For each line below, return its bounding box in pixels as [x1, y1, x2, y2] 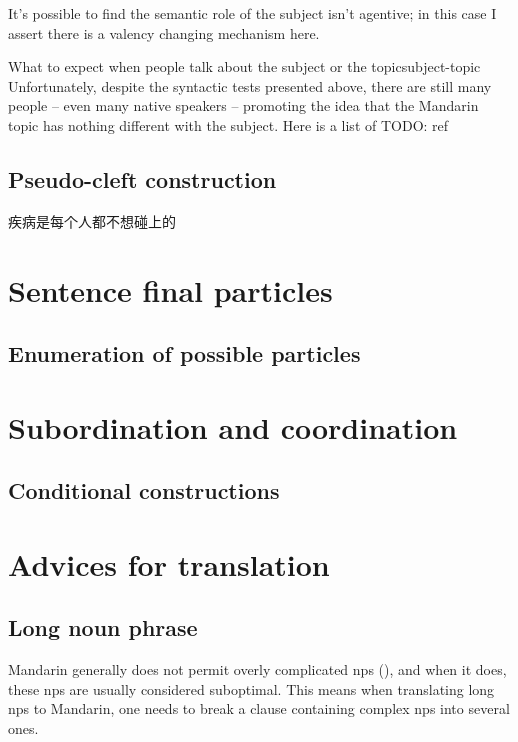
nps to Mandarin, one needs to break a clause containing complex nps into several [8, 698, 510, 719]
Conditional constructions [8, 475, 280, 506]
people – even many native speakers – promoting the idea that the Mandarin [8, 95, 479, 116]
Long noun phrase [8, 612, 198, 643]
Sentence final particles [8, 269, 333, 310]
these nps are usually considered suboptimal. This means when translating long [8, 678, 495, 699]
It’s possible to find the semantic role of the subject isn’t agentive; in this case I [8, 3, 497, 23]
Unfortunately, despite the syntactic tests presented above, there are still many [8, 75, 492, 96]
